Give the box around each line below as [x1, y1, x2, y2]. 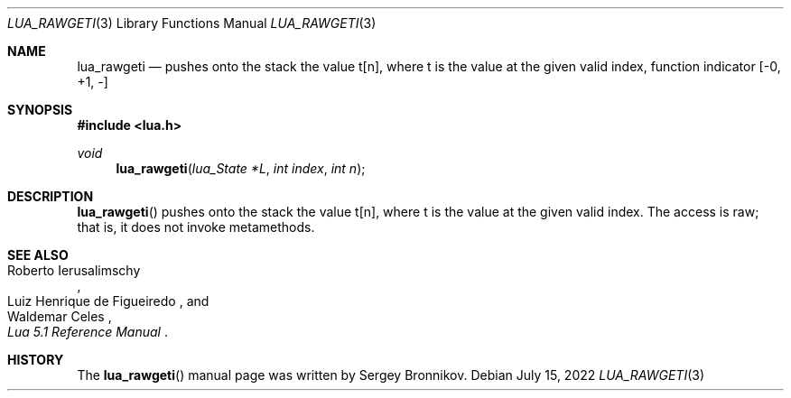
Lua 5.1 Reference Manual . [7, 324, 168, 339]
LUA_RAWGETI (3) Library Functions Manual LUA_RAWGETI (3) [7, 15, 377, 31]
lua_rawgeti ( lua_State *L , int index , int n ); [116, 161, 366, 176]
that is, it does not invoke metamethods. [77, 219, 315, 235]
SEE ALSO [7, 247, 69, 263]
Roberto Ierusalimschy [7, 263, 141, 278]
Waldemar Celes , [7, 309, 112, 324]
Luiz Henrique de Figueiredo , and [7, 293, 209, 309]
